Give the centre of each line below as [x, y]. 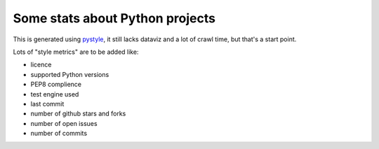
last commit [47, 104]
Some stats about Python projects [114, 18]
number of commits [59, 134]
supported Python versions [70, 74]
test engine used [55, 94]
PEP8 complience [56, 85]
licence [41, 65]
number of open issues [64, 123]
